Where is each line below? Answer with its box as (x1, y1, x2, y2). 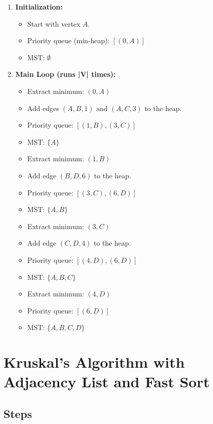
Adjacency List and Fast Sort (4, 371, 210, 392)
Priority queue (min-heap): (27, 35, 110, 46)
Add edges (27, 102, 59, 113)
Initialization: (15, 2, 63, 12)
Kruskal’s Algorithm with (4, 352, 185, 372)
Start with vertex (27, 18, 81, 29)
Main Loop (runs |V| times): (15, 69, 116, 79)
